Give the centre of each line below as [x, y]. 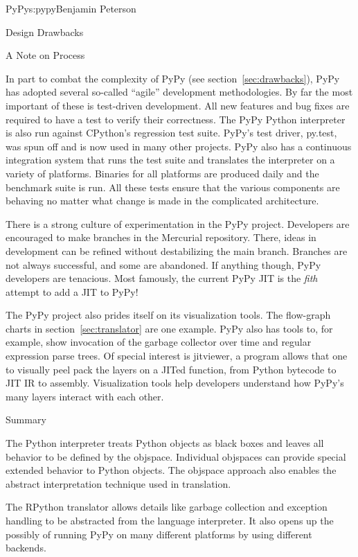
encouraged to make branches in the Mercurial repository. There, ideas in [161, 237]
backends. [26, 548]
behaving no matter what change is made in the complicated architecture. [162, 201]
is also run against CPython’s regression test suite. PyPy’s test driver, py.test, [171, 133]
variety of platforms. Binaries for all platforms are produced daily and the [162, 173]
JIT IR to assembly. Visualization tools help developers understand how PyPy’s [175, 383]
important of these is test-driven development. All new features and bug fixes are [178, 105]
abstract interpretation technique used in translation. [118, 483]
